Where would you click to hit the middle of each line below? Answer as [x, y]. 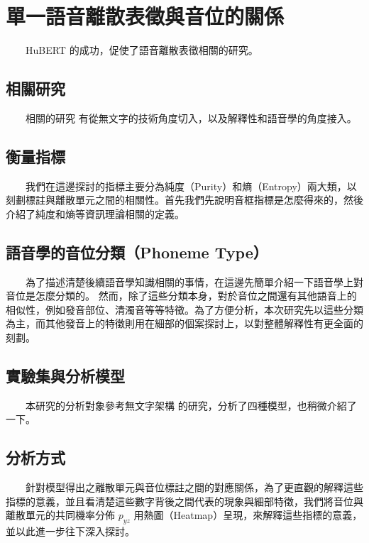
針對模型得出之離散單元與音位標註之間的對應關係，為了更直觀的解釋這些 [194, 487]
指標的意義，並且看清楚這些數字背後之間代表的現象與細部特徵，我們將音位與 [184, 501]
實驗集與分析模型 [65, 376]
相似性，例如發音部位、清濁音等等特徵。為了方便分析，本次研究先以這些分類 [184, 309]
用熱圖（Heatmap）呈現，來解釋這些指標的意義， [248, 515]
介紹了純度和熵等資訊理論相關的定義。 [95, 213]
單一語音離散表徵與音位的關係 [145, 16]
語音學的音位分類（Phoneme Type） [137, 252]
